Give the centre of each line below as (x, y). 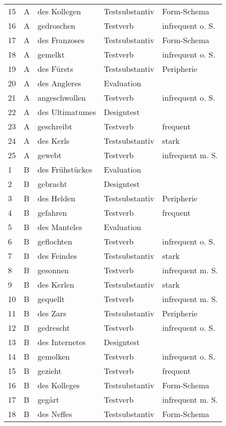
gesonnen (53, 270)
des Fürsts (55, 69)
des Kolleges (59, 385)
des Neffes (55, 414)
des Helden (57, 198)
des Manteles (60, 227)
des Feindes (57, 256)
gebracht (52, 184)
